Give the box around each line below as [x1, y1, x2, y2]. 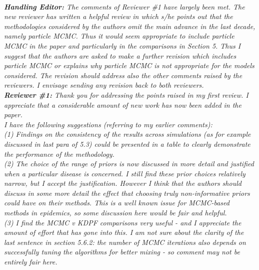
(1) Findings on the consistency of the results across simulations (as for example [4, 129, 251, 139]
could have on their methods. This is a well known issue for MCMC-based [4, 197, 229, 208]
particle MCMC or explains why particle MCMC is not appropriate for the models [4, 60, 254, 71]
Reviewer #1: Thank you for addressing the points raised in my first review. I [4, 89, 248, 100]
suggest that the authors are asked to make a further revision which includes [4, 50, 236, 61]
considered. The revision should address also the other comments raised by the [4, 70, 242, 80]
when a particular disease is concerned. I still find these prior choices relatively [4, 168, 245, 178]
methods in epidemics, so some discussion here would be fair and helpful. [4, 207, 227, 218]
